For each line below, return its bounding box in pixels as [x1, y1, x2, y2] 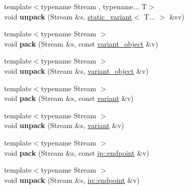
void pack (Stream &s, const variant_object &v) [4, 38, 158, 49]
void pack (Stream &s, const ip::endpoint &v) [4, 147, 149, 158]
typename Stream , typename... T [41, 1, 147, 11]
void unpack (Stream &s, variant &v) [4, 120, 124, 131]
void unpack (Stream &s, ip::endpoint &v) [4, 174, 140, 185]
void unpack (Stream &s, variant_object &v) [4, 65, 149, 76]
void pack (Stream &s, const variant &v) [4, 93, 134, 103]
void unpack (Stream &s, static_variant [4, 11, 132, 22]
